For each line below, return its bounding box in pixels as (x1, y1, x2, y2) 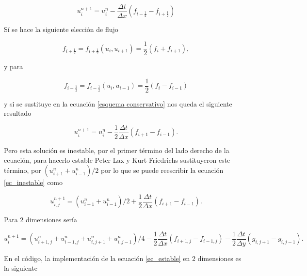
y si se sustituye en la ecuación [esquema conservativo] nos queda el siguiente (4, 98, 232, 108)
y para (4, 61, 23, 72)
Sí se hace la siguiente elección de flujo (4, 24, 118, 34)
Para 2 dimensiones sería (4, 215, 77, 225)
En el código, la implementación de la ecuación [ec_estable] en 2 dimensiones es (4, 253, 242, 263)
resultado (4, 108, 32, 118)
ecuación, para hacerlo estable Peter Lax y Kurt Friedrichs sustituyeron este (4, 154, 230, 165)
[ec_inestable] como (4, 177, 63, 187)
